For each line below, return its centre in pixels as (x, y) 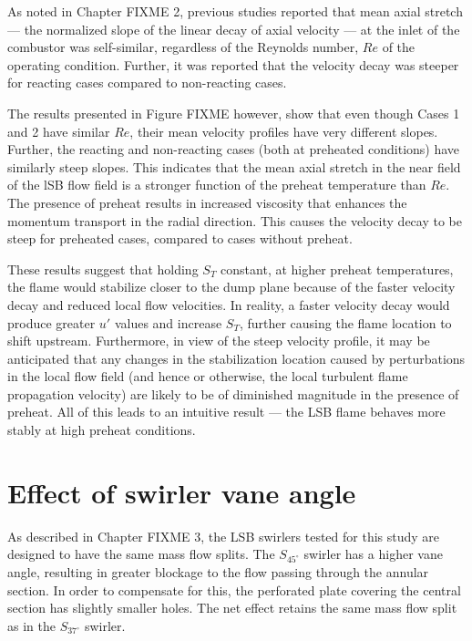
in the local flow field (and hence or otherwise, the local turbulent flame (208, 376)
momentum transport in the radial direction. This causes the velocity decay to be (235, 220)
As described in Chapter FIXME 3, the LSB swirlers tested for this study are (224, 536)
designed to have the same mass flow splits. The (141, 554)
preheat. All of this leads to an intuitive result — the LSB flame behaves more (226, 412)
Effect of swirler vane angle (182, 492)
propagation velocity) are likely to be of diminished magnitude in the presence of (233, 393)
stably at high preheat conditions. (102, 430)
